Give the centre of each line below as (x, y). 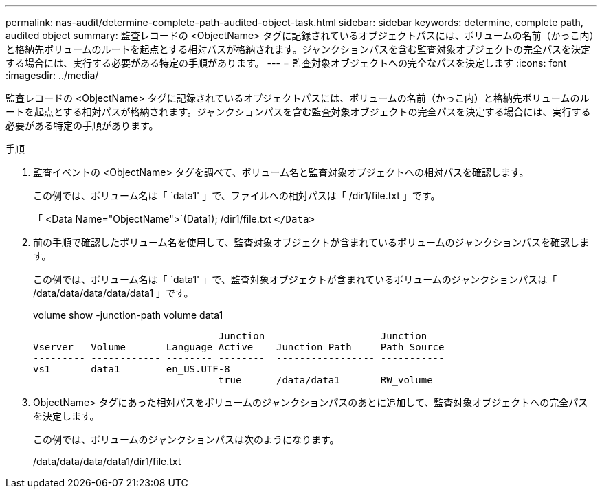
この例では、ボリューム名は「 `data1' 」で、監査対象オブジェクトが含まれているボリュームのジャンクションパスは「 (295, 279)
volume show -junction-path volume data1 (128, 315)
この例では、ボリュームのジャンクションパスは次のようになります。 (186, 439)
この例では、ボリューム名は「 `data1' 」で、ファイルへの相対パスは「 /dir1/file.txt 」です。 (237, 195)
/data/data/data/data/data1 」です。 (113, 293)
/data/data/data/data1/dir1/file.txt (107, 461)
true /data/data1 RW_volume (325, 380)
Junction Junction (323, 336)
